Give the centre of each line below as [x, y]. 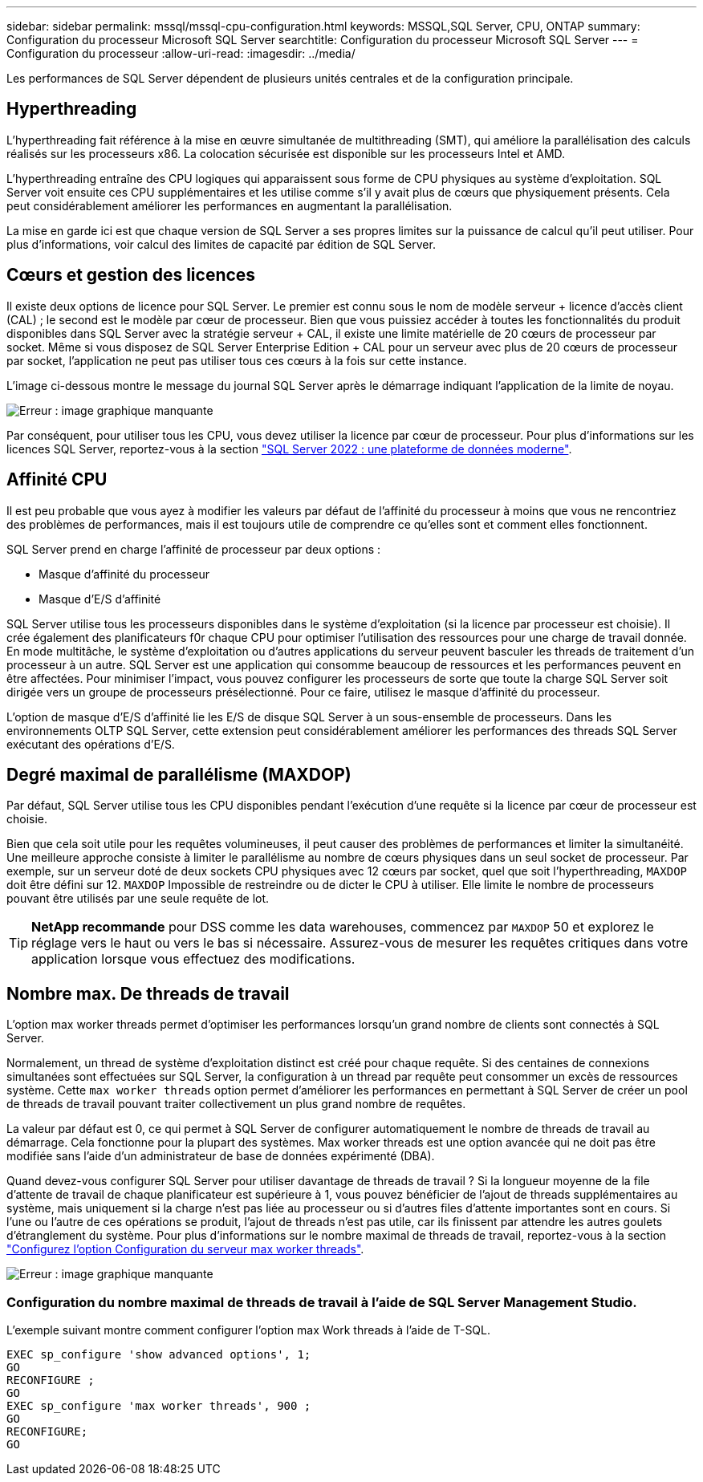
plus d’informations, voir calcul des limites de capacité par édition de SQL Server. [221, 244]
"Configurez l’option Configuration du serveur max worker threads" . [185, 1249]
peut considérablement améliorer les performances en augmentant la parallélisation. [230, 205]
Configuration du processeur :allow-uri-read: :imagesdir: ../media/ [181, 53]
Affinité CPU [57, 480]
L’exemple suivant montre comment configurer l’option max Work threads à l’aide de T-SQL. [249, 1330]
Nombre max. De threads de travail [148, 993]
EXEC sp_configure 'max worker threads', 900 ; [159, 1405]
